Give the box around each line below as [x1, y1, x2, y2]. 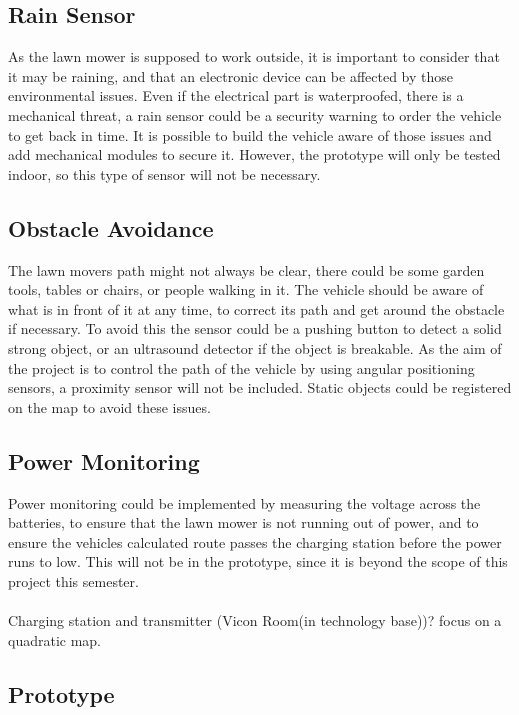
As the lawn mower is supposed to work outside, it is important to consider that [8, 46, 500, 67]
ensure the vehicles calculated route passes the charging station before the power [8, 531, 502, 552]
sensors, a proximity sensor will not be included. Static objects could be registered [8, 377, 512, 398]
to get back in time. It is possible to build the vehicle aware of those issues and [8, 124, 492, 145]
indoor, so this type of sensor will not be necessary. [8, 163, 321, 184]
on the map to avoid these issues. [8, 396, 211, 417]
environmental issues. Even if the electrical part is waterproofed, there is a [8, 85, 464, 106]
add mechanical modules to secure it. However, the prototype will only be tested [8, 144, 501, 165]
